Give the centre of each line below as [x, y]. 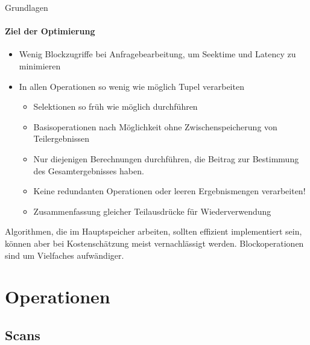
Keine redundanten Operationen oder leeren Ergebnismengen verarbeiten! [169, 191]
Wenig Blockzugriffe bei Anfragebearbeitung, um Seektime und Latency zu [157, 54]
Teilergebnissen [61, 138]
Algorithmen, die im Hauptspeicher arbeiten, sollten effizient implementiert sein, [153, 231]
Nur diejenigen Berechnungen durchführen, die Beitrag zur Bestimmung [166, 158]
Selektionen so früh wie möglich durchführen [115, 106]
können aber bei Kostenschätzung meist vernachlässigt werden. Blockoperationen [154, 243]
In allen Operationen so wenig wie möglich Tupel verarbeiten [131, 86]
